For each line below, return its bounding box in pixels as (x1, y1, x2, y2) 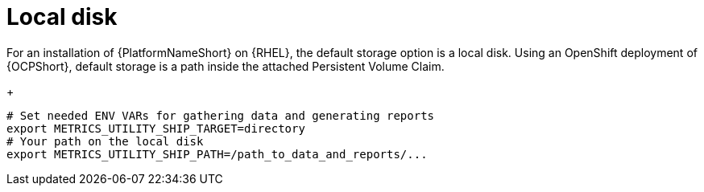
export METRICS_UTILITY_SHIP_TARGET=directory (6, 121, 305, 135)
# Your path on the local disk (6, 134, 204, 148)
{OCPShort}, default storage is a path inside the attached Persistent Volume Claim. (6, 59, 445, 73)
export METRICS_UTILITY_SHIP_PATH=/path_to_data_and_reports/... (6, 147, 428, 161)
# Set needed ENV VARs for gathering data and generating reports (6, 108, 435, 122)
